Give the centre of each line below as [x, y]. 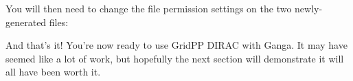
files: [59, 22]
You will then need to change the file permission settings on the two [149, 8]
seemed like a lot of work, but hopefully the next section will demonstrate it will [175, 58]
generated [26, 22]
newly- [309, 8]
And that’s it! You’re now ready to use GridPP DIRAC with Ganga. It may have [176, 45]
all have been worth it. [53, 72]
